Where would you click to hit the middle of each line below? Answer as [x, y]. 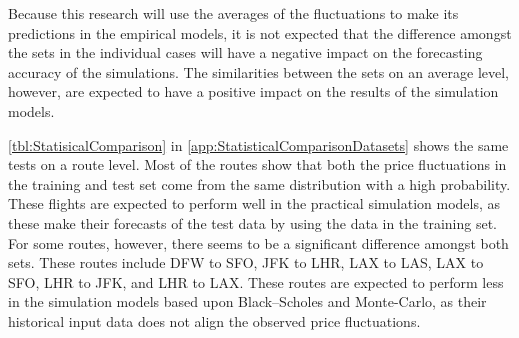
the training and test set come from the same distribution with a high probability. [259, 183]
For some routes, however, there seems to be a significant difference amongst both [258, 242]
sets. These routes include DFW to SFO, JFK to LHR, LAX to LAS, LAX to [246, 262]
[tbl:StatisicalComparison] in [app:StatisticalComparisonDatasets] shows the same [258, 144]
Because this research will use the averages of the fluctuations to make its [233, 13]
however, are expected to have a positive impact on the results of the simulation [253, 91]
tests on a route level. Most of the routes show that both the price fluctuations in [257, 164]
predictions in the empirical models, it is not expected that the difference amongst [260, 32]
